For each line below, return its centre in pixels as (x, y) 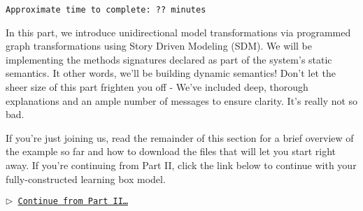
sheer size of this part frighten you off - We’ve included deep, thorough (157, 87)
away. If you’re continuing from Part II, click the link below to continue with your (181, 165)
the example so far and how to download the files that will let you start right (171, 151)
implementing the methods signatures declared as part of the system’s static (169, 59)
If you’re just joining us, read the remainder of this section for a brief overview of (180, 137)
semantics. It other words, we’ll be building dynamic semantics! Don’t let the (171, 73)
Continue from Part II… (73, 202)
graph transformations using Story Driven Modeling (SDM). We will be (159, 46)
